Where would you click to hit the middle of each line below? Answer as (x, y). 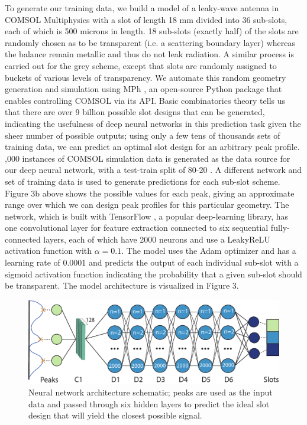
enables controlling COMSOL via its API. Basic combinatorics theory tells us (145, 100)
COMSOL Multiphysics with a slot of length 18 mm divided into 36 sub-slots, (146, 19)
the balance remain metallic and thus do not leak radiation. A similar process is (149, 54)
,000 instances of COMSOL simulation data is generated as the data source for (148, 158)
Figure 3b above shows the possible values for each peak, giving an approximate (150, 193)
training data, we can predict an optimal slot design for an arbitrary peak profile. (152, 147)
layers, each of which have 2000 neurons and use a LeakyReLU (157, 239)
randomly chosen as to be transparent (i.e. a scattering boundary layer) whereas (150, 42)
